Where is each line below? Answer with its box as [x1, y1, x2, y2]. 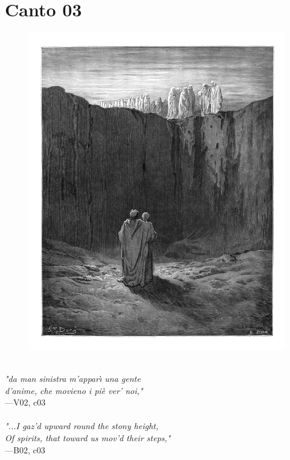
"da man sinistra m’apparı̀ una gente [5, 372, 141, 385]
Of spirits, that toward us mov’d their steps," [5, 432, 171, 444]
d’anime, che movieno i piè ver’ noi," [5, 384, 143, 396]
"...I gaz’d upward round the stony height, [5, 419, 158, 432]
